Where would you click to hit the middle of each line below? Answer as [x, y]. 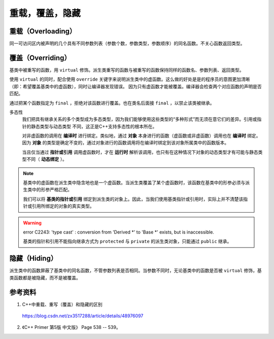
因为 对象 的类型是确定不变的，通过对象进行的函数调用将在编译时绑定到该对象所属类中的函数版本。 [126, 143]
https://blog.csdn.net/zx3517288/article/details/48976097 [83, 316]
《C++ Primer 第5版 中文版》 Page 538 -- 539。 [72, 327]
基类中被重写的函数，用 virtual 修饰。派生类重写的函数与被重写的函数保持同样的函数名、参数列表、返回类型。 [127, 70]
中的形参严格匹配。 [52, 190]
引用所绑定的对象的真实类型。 [63, 206]
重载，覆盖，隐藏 [45, 13]
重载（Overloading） [43, 31]
